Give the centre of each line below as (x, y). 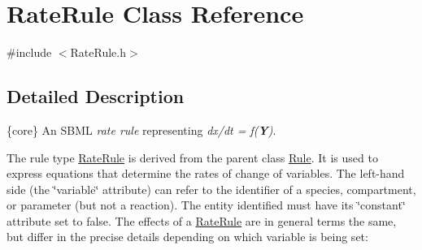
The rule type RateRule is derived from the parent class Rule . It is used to (192, 157)
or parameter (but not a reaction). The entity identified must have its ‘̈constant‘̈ (206, 205)
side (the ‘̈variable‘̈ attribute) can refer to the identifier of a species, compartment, (211, 189)
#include (29, 52)
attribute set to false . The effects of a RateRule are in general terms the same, (202, 220)
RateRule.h (98, 52)
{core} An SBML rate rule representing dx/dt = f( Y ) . (141, 129)
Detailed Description (96, 96)
